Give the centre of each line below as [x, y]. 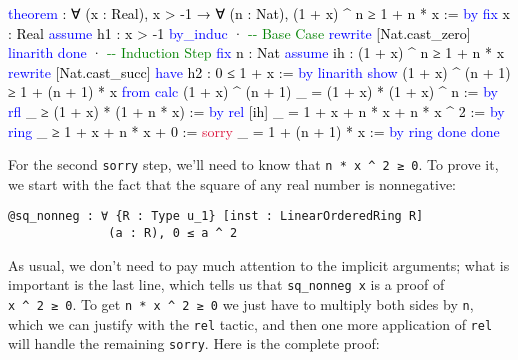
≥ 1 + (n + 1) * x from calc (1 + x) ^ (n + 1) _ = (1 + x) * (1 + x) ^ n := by [253, 91]
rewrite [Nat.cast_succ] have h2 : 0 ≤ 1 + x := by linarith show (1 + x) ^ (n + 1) [259, 71]
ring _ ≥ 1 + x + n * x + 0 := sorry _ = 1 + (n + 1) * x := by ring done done [254, 130]
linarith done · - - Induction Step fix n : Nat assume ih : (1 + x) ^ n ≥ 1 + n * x [256, 52]
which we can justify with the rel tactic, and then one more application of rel [250, 323]
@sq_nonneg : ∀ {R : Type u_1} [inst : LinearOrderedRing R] [216, 216]
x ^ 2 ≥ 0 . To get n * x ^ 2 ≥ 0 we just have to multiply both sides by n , [241, 303]
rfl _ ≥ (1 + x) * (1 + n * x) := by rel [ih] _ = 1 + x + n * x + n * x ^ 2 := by [256, 110]
